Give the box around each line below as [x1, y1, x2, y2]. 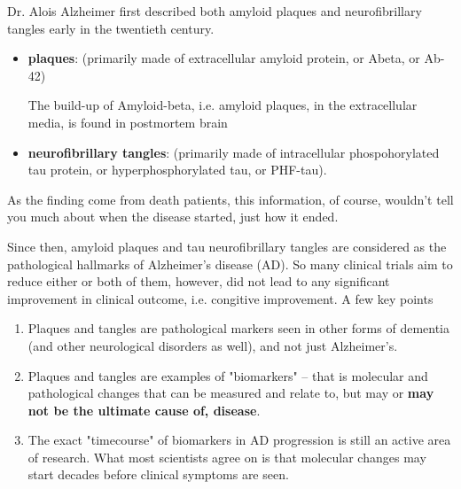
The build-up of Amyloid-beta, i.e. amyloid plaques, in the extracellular [27, 96, 418, 114]
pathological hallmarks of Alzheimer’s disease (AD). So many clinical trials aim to [7, 254, 453, 273]
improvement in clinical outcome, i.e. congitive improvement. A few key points [7, 289, 434, 307]
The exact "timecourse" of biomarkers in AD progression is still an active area [27, 431, 451, 449]
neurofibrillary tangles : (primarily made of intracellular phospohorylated [27, 143, 440, 161]
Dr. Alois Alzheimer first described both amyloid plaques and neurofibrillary [7, 2, 422, 19]
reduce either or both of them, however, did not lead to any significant [7, 272, 390, 291]
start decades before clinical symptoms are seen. [27, 465, 289, 484]
